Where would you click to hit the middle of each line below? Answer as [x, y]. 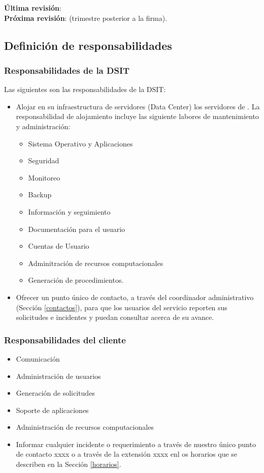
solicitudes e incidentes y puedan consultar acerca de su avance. [115, 317]
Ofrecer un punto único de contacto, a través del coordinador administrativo [135, 297]
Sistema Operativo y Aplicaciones [80, 143]
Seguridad [44, 160]
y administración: [43, 126]
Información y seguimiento [69, 211]
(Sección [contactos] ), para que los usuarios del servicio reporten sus [122, 307]
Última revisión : [33, 8]
